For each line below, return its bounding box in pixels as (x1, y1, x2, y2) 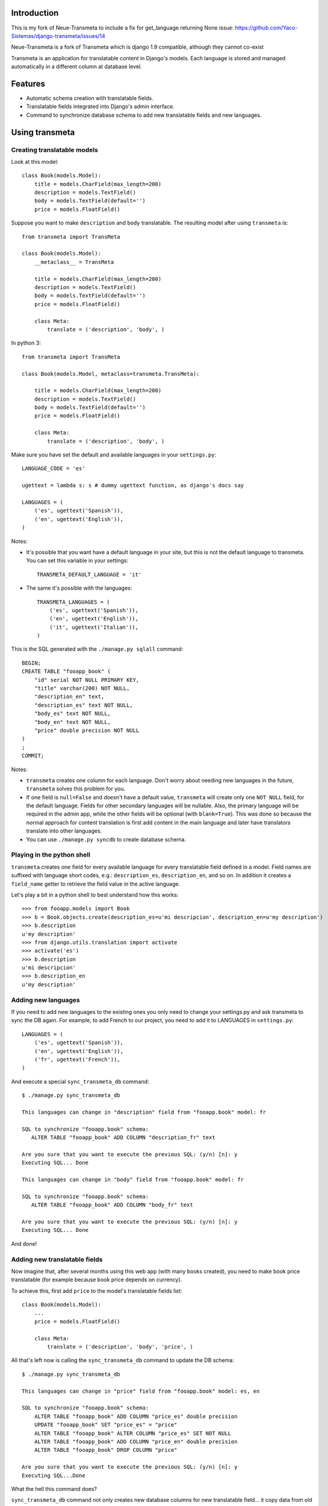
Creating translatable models (11, 145, 99, 154)
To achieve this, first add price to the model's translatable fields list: (11, 1287, 182, 1295)
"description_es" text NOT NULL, (34, 702, 134, 708)
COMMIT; (22, 752, 45, 759)
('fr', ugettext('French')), (34, 1056, 120, 1063)
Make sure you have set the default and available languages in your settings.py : (11, 451, 217, 458)
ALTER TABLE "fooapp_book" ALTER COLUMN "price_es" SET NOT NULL (34, 1429, 232, 1437)
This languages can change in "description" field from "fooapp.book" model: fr (22, 1108, 267, 1116)
